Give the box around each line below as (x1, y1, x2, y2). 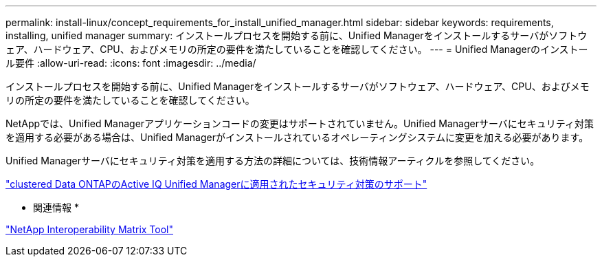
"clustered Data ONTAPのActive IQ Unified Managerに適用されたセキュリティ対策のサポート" (5, 178, 427, 190)
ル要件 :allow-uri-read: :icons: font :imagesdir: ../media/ (5, 57, 256, 69)
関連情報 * (33, 201, 79, 213)
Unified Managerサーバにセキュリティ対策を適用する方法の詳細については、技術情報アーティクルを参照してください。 (5, 155, 540, 166)
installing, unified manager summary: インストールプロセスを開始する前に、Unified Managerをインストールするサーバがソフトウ (5, 30, 588, 41)
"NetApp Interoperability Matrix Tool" (5, 223, 174, 235)
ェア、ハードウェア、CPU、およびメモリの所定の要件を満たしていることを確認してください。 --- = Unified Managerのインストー (5, 43, 588, 55)
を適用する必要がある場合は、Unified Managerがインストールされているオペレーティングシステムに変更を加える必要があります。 (5, 131, 589, 143)
